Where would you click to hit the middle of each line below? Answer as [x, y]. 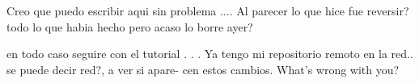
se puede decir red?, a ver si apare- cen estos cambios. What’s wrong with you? [203, 69]
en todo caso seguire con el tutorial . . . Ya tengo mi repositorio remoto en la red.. [210, 54]
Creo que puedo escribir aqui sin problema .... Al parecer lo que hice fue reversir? [208, 10]
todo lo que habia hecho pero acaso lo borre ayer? [130, 26]
